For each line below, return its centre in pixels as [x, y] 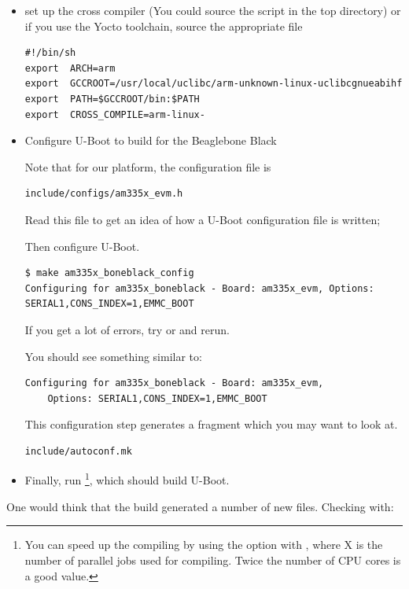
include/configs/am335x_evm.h [104, 194]
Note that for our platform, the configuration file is [148, 166]
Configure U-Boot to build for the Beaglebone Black [151, 140]
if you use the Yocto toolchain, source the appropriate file [164, 26]
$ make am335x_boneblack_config [109, 273]
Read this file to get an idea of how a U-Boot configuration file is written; [203, 219]
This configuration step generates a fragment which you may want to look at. [211, 424]
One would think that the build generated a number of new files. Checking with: [200, 506]
